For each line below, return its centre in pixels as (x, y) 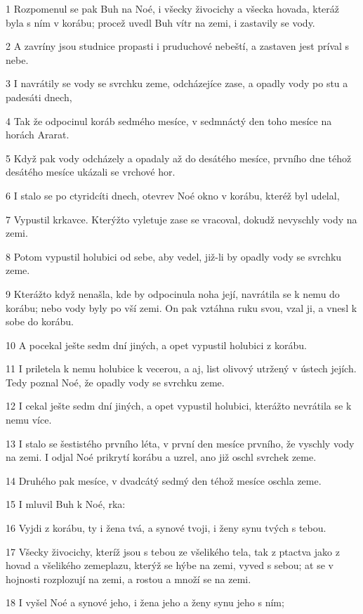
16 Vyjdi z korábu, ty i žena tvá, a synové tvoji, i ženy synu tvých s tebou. (166, 528)
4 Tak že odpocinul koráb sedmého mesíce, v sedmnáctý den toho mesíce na (169, 120)
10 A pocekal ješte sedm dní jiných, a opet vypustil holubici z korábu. (156, 345)
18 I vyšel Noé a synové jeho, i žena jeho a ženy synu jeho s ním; (145, 602)
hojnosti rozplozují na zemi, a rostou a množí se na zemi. (128, 579)
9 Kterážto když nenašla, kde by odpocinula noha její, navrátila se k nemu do (173, 293)
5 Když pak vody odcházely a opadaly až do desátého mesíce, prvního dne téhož (179, 158)
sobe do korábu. (40, 321)
